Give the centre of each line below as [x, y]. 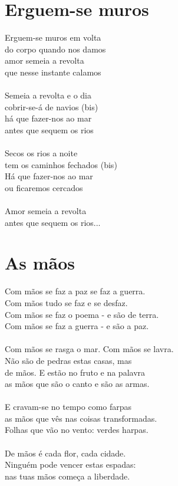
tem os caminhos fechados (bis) [61, 164]
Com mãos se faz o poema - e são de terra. [82, 314]
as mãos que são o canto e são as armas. [77, 384]
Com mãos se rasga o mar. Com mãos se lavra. [89, 349]
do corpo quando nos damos [55, 49]
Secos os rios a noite [41, 153]
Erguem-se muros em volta [53, 37]
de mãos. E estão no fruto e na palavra [75, 372]
